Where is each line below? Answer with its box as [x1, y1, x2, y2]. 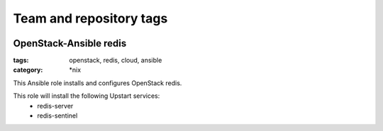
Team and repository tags [13, 11, 168, 26]
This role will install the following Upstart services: [13, 92, 160, 100]
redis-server [37, 101, 74, 110]
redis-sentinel [37, 111, 78, 120]
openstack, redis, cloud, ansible [69, 56, 162, 65]
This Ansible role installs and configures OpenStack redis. [13, 78, 182, 87]
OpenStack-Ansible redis [13, 37, 127, 49]
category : [13, 65, 43, 74]
